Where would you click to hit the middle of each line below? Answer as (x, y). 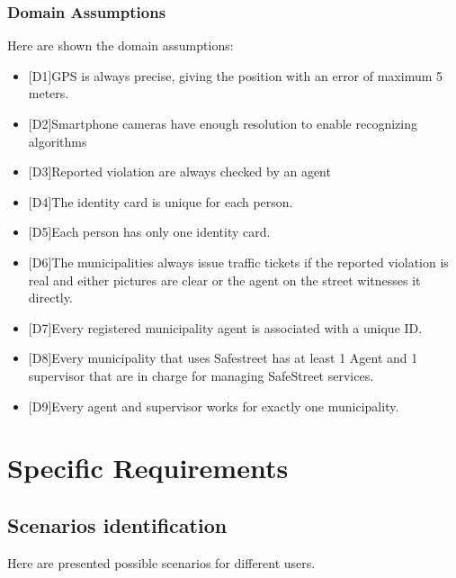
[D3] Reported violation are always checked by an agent (179, 172)
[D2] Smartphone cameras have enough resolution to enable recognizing (223, 123)
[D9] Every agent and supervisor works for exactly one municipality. (214, 406)
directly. (50, 298)
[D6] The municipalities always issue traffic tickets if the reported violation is (238, 262)
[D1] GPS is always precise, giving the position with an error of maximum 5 (236, 75)
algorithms (58, 141)
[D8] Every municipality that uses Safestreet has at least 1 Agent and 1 (223, 358)
